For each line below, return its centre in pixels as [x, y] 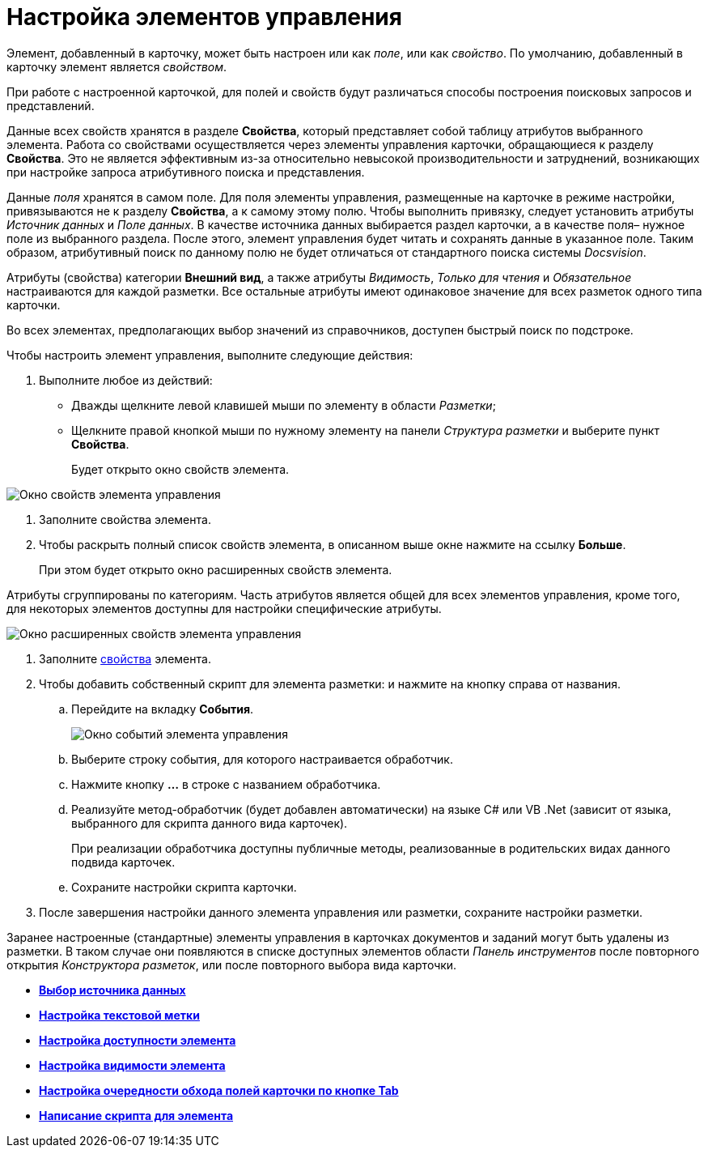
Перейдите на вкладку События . [163, 709]
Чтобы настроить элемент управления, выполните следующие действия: [210, 355]
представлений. [51, 105]
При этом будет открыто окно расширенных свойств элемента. [216, 569]
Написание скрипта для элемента [136, 1115]
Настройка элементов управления [204, 17]
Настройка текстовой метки [119, 1015]
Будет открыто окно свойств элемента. [180, 469]
